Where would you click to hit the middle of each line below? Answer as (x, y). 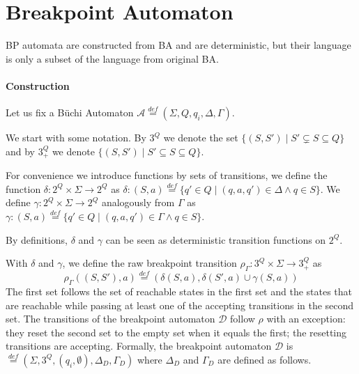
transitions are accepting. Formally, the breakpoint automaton (139, 346)
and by (21, 151)
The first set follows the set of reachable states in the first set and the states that (179, 291)
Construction (38, 85)
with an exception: (306, 319)
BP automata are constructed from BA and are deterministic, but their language (178, 45)
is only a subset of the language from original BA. (112, 58)
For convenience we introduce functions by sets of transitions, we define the (167, 175)
